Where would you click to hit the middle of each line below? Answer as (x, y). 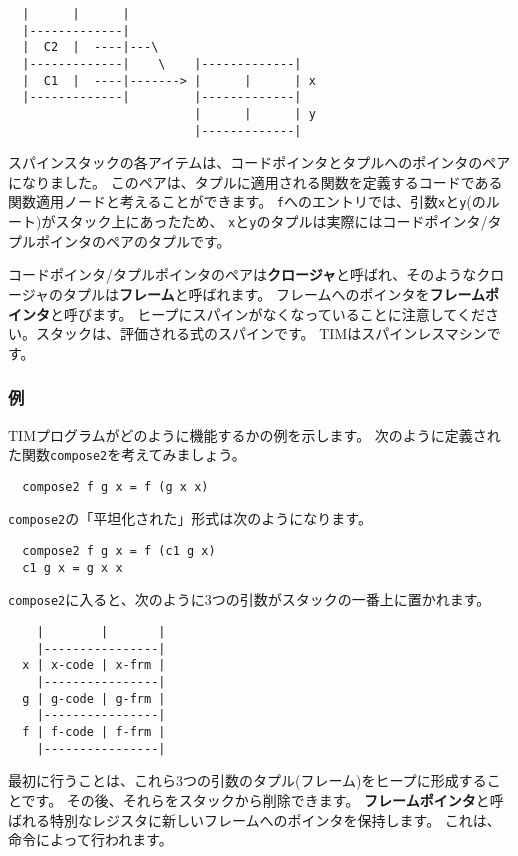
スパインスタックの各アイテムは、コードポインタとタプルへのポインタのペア (259, 162)
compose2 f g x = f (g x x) (115, 486)
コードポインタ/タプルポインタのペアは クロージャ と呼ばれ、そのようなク (249, 274)
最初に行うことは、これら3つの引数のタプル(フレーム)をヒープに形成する (247, 780)
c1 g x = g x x (72, 567)
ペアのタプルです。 (168, 240)
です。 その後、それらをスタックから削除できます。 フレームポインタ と (255, 799)
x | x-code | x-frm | (94, 665)
